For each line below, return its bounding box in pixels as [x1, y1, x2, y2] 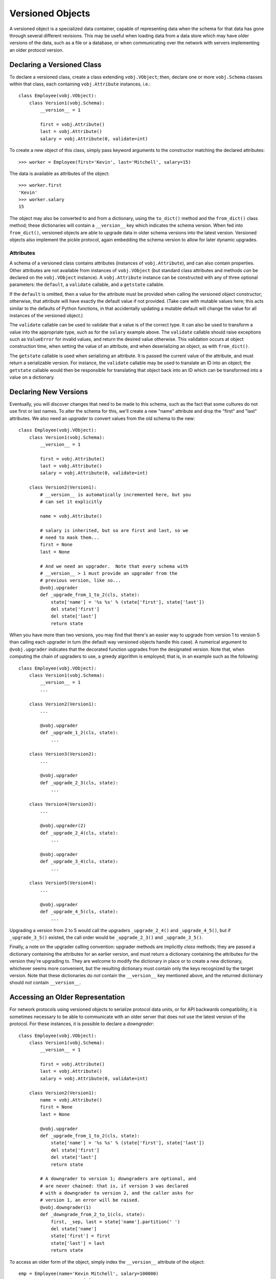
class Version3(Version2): [29, 751, 97, 757]
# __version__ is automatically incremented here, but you [40, 492, 191, 497]
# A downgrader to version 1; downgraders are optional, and [40, 1176, 197, 1182]
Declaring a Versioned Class [9, 60, 102, 69]
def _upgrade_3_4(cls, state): [40, 858, 119, 865]
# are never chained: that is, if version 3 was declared [40, 1183, 189, 1189]
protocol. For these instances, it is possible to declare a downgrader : [9, 1021, 154, 1027]
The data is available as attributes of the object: [9, 170, 110, 177]
